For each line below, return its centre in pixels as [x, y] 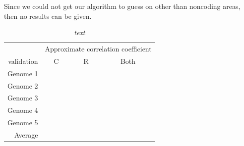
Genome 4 [23, 110]
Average [26, 134]
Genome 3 [23, 98]
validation [23, 61]
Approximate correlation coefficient [98, 49]
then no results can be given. [48, 16]
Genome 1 [23, 73]
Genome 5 [23, 122]
